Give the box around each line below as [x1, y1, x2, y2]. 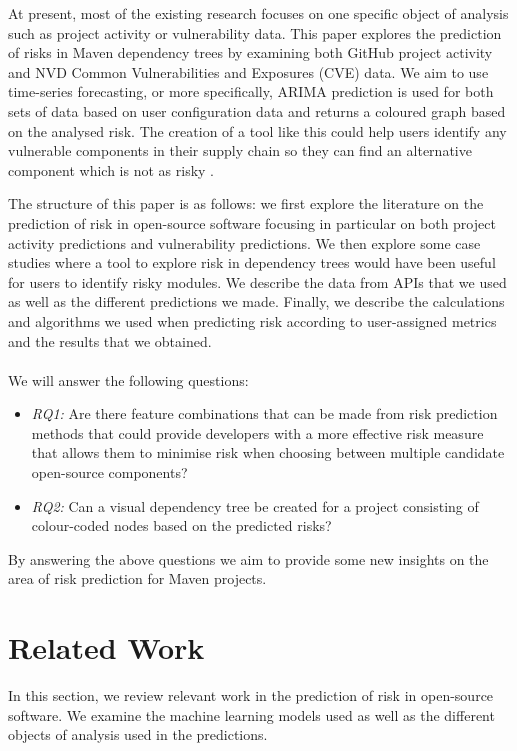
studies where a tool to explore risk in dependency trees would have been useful [8, 252, 496, 273]
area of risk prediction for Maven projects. [8, 568, 267, 589]
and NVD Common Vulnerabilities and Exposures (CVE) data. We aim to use [8, 61, 489, 82]
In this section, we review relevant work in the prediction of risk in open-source [8, 685, 494, 706]
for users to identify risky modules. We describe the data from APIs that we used [8, 271, 507, 292]
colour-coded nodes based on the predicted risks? [31, 515, 332, 536]
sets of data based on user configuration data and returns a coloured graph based [8, 100, 506, 121]
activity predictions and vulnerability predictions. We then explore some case [8, 232, 481, 253]
